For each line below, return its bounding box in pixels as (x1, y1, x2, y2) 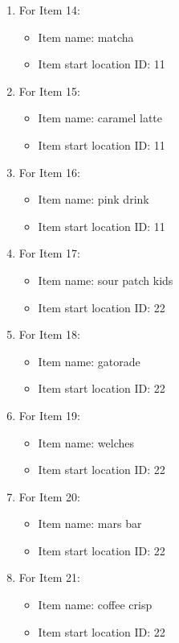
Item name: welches (38, 434, 135, 451)
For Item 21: (18, 569, 80, 586)
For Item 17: (18, 245, 80, 262)
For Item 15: (18, 82, 80, 99)
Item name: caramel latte (38, 109, 162, 126)
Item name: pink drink (38, 191, 149, 208)
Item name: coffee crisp (38, 596, 153, 613)
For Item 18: (18, 326, 80, 343)
